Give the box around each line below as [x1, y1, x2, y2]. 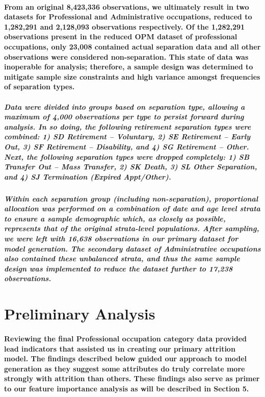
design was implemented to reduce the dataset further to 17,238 [4, 263, 233, 274]
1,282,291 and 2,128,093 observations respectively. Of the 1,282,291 [4, 21, 245, 32]
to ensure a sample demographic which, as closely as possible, [4, 213, 226, 224]
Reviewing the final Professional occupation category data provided [4, 333, 247, 343]
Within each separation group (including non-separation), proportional [4, 193, 258, 204]
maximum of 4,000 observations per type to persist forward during [4, 111, 244, 122]
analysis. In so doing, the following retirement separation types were [4, 121, 251, 132]
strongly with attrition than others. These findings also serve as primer [4, 373, 260, 384]
